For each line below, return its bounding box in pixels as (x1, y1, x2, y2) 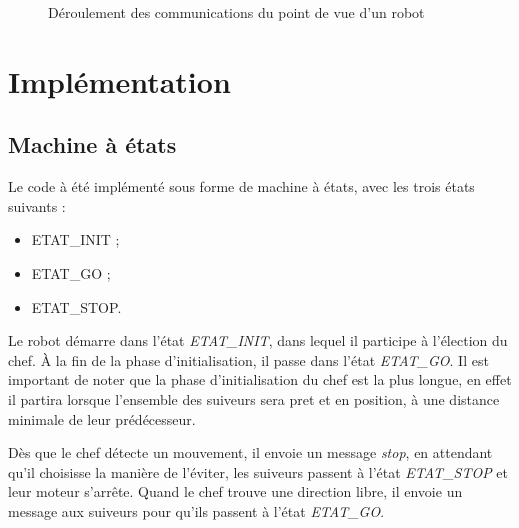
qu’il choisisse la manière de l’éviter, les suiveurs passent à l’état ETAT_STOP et (8, 461, 508, 482)
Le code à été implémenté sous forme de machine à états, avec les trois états (8, 176, 475, 197)
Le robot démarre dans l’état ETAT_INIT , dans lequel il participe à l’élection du (8, 330, 508, 351)
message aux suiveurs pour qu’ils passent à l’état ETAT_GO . (8, 500, 385, 521)
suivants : (8, 195, 66, 216)
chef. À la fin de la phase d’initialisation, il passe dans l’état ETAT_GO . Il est (8, 349, 489, 370)
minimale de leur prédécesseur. (8, 408, 196, 429)
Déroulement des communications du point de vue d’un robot (48, 2, 425, 22)
